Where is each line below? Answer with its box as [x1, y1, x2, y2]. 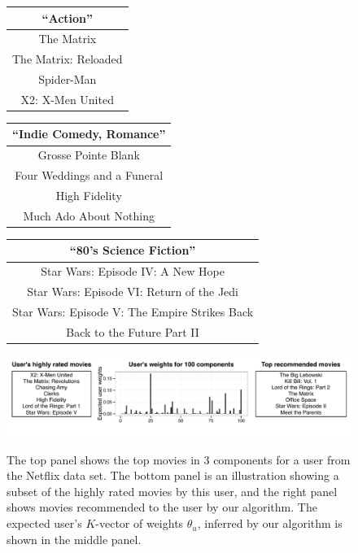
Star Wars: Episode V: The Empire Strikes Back [12, 303, 254, 320]
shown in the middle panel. [7, 530, 142, 547]
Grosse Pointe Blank [37, 146, 140, 163]
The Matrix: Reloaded [12, 50, 123, 67]
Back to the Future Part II [66, 323, 199, 340]
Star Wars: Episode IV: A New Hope [41, 263, 225, 280]
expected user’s [7, 515, 82, 532]
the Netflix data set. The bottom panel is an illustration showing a [7, 467, 339, 484]
